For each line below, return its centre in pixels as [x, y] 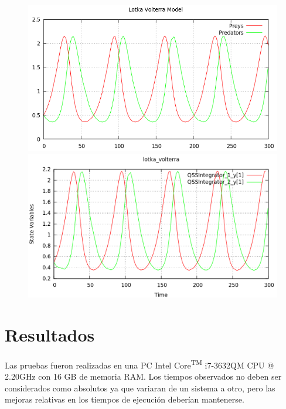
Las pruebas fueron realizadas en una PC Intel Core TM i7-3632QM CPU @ [139, 364]
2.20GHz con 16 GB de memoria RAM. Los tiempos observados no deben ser [143, 376]
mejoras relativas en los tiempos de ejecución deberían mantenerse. [125, 399]
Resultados [50, 334]
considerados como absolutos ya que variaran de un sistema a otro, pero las [140, 388]
